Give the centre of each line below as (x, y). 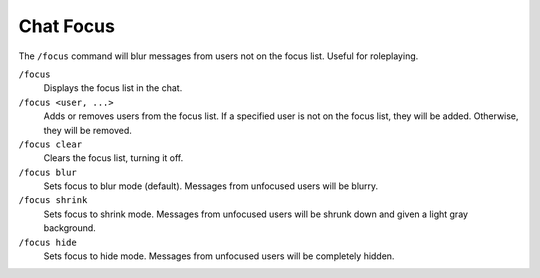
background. (70, 228)
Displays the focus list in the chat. (113, 88)
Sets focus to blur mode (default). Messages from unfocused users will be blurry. (211, 186)
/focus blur (47, 172)
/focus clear (50, 144)
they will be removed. (87, 130)
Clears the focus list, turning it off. (113, 158)
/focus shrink (53, 200)
